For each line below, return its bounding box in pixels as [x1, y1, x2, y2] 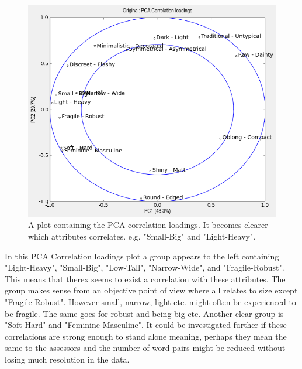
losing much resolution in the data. [5, 353, 130, 365]
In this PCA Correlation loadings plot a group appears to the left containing [5, 250, 279, 262]
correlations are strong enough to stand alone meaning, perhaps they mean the [5, 330, 287, 342]
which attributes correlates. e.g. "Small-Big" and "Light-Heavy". [28, 230, 256, 242]
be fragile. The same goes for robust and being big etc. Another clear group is [5, 307, 284, 319]
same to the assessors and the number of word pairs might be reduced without [5, 341, 286, 354]
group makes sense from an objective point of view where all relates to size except [5, 284, 298, 296]
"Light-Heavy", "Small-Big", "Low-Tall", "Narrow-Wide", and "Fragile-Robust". [5, 261, 284, 274]
